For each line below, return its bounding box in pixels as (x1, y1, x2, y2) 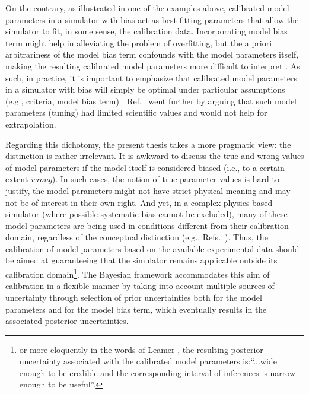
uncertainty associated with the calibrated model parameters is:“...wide (19, 355, 277, 367)
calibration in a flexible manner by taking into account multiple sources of (5, 279, 275, 292)
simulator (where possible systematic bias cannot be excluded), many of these (5, 208, 288, 220)
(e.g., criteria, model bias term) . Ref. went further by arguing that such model (5, 94, 297, 107)
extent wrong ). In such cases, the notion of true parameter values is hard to (5, 173, 279, 185)
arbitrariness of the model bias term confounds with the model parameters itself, (5, 48, 299, 61)
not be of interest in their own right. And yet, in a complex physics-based (5, 196, 273, 208)
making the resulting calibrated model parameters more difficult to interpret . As (5, 59, 300, 72)
